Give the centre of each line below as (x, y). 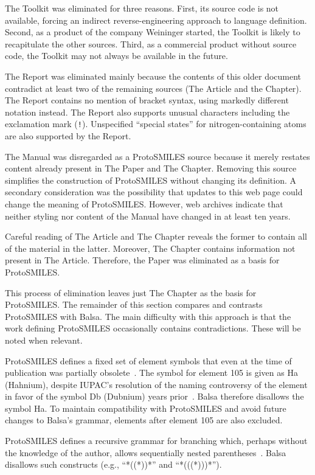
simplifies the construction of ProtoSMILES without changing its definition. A (151, 180)
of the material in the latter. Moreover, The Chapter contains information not (150, 248)
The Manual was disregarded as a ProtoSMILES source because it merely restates (157, 156)
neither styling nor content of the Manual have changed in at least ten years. (148, 216)
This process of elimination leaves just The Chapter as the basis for (131, 292)
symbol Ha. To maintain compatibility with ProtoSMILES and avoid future (146, 408)
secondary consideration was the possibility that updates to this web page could (154, 192)
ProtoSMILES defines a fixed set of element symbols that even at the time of (148, 360)
